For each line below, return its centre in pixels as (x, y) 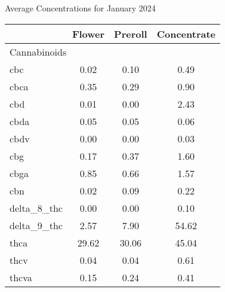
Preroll (131, 34)
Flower (88, 34)
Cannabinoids (38, 51)
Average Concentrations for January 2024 (80, 8)
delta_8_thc (36, 208)
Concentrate (186, 34)
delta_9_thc (36, 225)
